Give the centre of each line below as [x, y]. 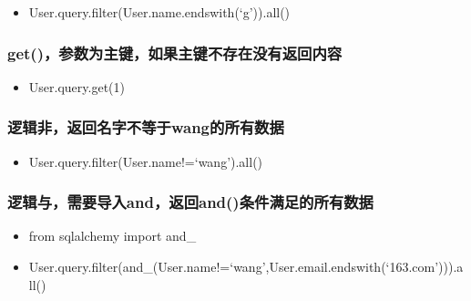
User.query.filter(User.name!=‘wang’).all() [146, 161]
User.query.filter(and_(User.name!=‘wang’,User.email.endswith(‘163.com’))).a [246, 267]
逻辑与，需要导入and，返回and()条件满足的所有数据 [190, 202]
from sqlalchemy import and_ [113, 236]
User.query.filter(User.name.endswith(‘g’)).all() [159, 12]
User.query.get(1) [77, 86]
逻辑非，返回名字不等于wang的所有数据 [146, 127]
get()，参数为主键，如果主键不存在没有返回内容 [175, 52]
